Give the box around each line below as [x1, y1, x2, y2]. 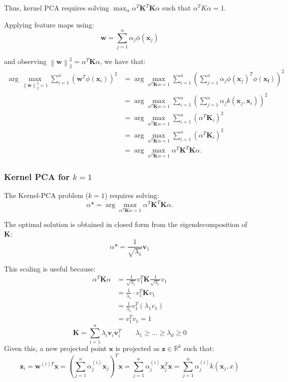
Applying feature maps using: [4, 19, 94, 29]
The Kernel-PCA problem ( [4, 190, 88, 200]
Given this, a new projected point [4, 343, 107, 353]
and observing [4, 56, 47, 66]
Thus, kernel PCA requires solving [4, 2, 109, 12]
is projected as [115, 343, 160, 353]
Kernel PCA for [4, 170, 70, 182]
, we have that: [100, 56, 146, 66]
